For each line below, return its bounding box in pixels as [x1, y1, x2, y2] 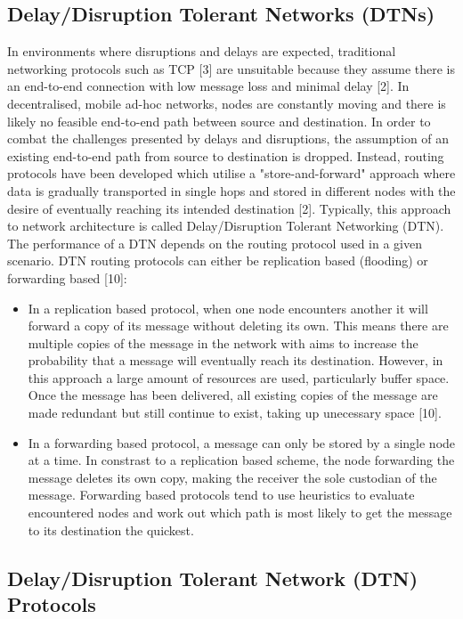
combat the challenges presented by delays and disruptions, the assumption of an [7, 129, 450, 148]
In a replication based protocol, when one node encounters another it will [28, 298, 428, 317]
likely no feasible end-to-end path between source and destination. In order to [7, 111, 431, 130]
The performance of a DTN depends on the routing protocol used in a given [7, 233, 423, 252]
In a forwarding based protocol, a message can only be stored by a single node [28, 433, 456, 452]
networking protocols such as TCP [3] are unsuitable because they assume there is [7, 59, 455, 77]
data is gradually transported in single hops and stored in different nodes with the [7, 181, 456, 200]
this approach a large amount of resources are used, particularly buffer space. [28, 368, 450, 387]
